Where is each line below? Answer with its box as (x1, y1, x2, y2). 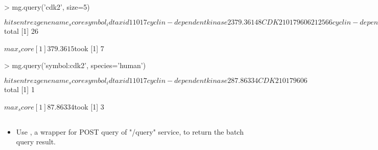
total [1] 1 (4, 84, 35, 95)
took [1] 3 (74, 101, 104, 112)
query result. (16, 136, 56, 147)
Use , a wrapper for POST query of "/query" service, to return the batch (16, 126, 244, 137)
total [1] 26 (4, 26, 38, 36)
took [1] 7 (74, 42, 104, 53)
